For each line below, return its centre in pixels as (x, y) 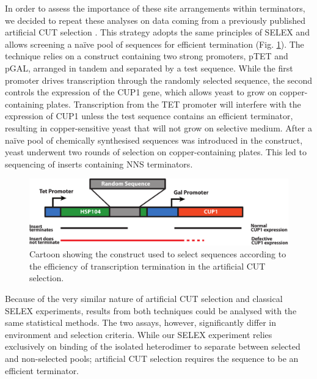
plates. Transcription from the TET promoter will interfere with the (174, 104)
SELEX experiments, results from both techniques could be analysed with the (151, 310)
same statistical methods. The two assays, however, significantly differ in (140, 322)
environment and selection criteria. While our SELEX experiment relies (139, 334)
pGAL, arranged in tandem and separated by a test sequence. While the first (149, 68)
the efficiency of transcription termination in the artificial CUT (148, 266)
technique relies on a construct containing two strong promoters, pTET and (147, 56)
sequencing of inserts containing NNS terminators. (99, 164)
